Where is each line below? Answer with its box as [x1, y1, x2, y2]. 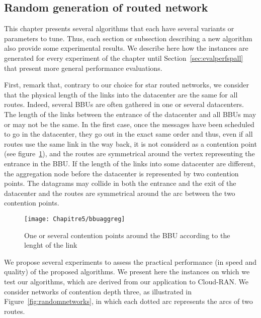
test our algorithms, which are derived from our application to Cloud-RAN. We [4, 276, 248, 286]
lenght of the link [24, 240, 77, 250]
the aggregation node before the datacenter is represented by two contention [4, 168, 239, 178]
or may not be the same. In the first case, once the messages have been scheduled [4, 119, 254, 129]
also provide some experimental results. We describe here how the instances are [4, 43, 248, 53]
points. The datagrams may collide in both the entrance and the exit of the [4, 178, 236, 188]
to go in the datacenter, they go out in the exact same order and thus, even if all [4, 129, 253, 139]
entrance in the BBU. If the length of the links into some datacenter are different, [4, 158, 255, 168]
